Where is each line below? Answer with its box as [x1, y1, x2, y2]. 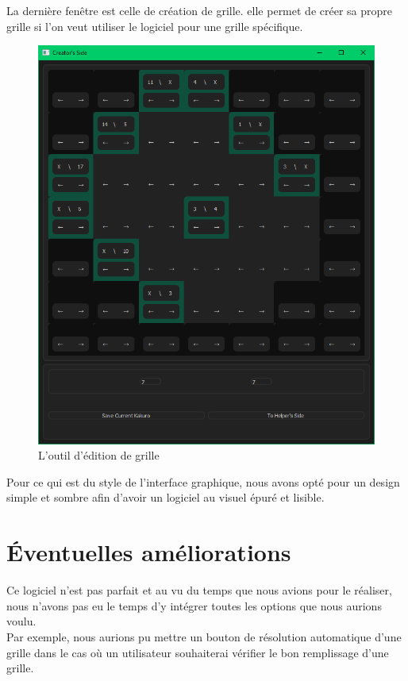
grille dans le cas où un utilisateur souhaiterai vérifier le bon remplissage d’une [6, 644, 389, 660]
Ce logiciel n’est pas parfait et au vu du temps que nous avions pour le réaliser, [6, 582, 392, 598]
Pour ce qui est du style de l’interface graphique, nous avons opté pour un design [6, 473, 400, 490]
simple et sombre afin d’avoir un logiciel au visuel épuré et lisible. [6, 489, 325, 506]
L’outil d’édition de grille [38, 447, 160, 464]
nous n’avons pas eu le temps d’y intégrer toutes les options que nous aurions [6, 597, 382, 614]
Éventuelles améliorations [6, 536, 291, 568]
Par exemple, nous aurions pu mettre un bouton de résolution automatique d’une [6, 628, 402, 644]
